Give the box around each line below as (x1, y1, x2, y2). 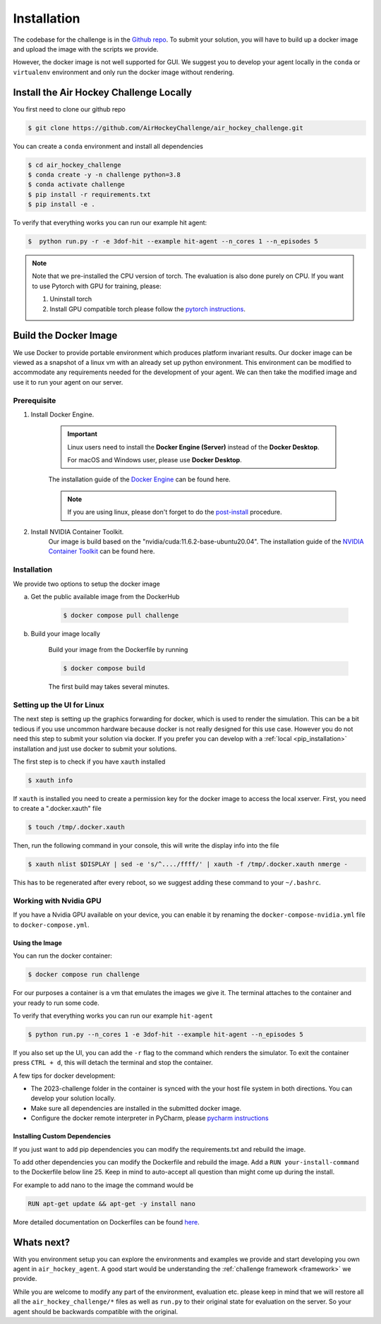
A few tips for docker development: (13, 1071, 116, 1080)
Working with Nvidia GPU (13, 896, 102, 906)
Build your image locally (30, 629, 100, 638)
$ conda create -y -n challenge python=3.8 (28, 170, 181, 179)
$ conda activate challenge (28, 181, 125, 188)
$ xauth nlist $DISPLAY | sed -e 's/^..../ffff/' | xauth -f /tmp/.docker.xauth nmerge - (28, 860, 349, 868)
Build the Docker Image (13, 330, 118, 342)
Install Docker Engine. (30, 410, 95, 419)
